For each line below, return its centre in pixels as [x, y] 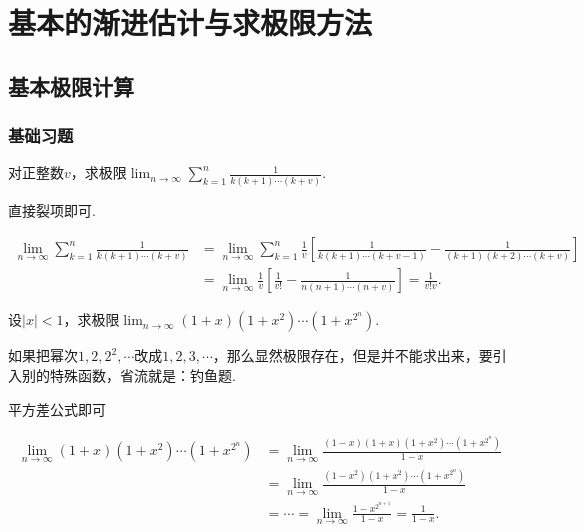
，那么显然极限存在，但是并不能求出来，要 [352, 355]
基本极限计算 [71, 85]
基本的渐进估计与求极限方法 [190, 22]
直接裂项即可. [52, 209]
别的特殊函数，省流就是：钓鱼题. [128, 374]
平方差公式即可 [57, 408]
